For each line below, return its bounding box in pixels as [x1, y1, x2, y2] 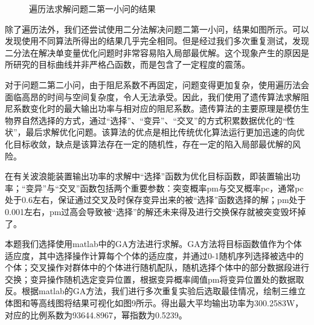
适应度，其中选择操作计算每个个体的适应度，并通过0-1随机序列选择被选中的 [5, 249, 304, 262]
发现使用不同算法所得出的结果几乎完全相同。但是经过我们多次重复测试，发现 [5, 34, 309, 47]
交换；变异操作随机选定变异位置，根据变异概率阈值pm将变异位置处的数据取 [5, 272, 304, 285]
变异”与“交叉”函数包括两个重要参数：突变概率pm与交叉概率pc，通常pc [25, 181, 304, 194]
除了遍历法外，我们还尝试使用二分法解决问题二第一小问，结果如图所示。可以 [5, 22, 309, 35]
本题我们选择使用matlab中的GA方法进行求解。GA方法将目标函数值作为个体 [5, 237, 302, 250]
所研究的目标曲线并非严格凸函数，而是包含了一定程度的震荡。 [5, 58, 250, 71]
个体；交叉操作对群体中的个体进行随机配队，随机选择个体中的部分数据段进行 [5, 261, 309, 274]
